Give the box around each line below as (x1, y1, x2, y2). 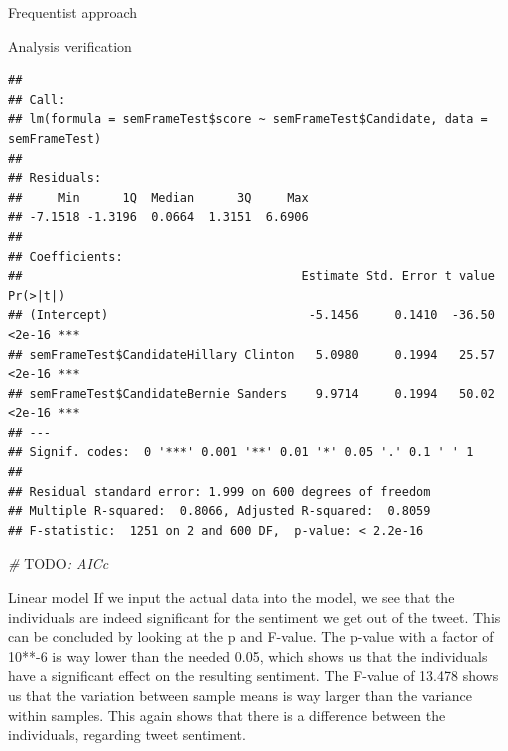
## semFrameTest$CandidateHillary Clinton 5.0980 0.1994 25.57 (8, 347, 495, 362)
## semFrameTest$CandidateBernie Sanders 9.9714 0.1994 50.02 (8, 386, 495, 401)
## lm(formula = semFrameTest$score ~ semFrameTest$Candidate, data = (8, 112, 488, 127)
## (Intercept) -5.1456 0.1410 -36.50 (8, 308, 495, 323)
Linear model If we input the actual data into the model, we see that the (8, 587, 455, 608)
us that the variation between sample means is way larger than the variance (8, 685, 472, 705)
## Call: (8, 92, 66, 107)
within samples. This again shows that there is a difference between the (8, 704, 446, 725)
